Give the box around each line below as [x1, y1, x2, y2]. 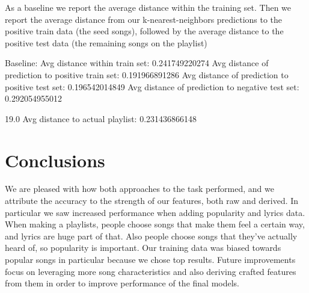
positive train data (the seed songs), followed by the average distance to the [5, 25, 284, 37]
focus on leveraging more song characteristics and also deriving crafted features [5, 265, 296, 277]
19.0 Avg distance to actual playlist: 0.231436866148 [5, 112, 197, 125]
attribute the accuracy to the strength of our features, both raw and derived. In [5, 194, 299, 207]
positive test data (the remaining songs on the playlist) [5, 36, 207, 49]
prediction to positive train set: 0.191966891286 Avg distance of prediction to [5, 68, 289, 81]
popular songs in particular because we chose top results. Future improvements [5, 253, 296, 266]
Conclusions [5, 147, 105, 172]
